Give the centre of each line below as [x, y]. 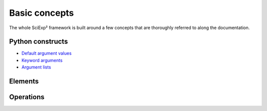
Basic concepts [42, 13]
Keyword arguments [42, 60]
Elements [24, 81]
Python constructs [39, 42]
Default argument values [46, 53]
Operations [27, 97]
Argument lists [36, 67]
